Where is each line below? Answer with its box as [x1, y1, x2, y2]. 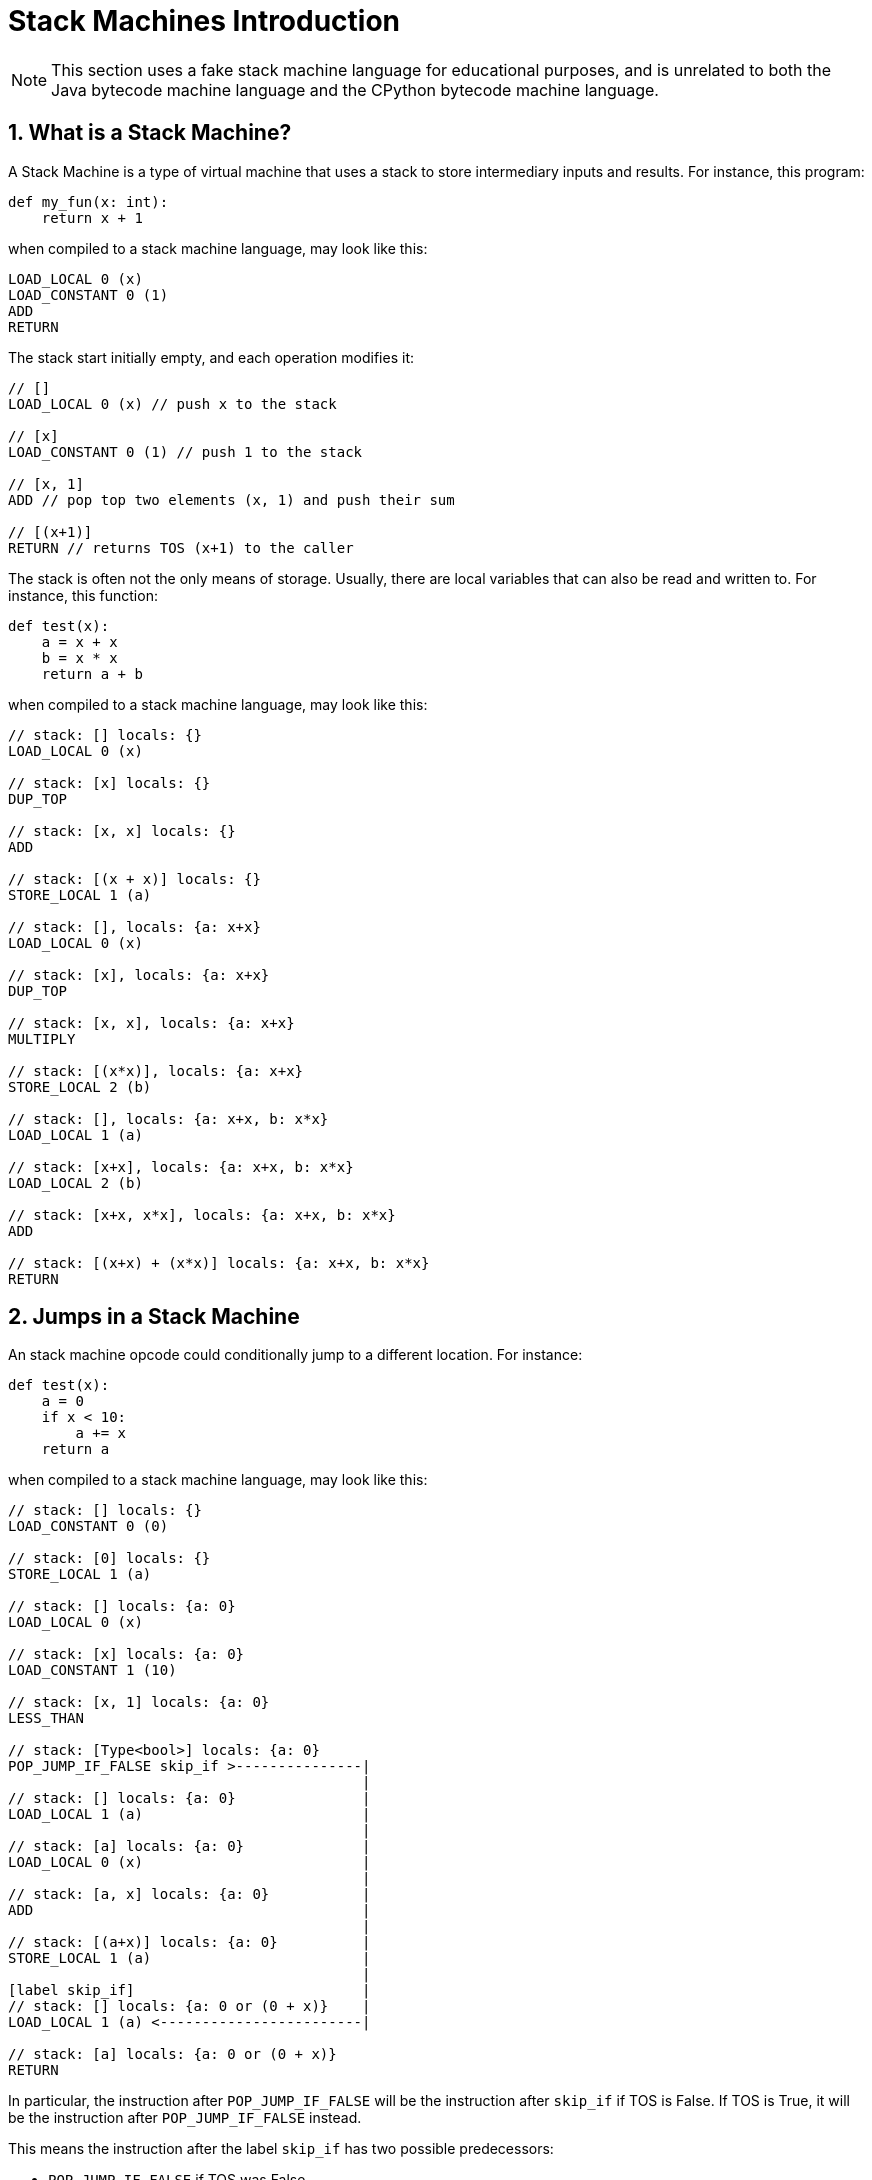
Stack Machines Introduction [8, 4, 401, 38]
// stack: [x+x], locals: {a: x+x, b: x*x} [8, 1158, 354, 1175]
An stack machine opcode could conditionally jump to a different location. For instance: [8, 1346, 583, 1364]
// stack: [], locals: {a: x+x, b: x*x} [8, 1110, 329, 1127]
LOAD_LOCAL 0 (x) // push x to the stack [8, 395, 337, 412]
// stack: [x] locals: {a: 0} [8, 1646, 245, 1663]
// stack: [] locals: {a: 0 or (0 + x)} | [8, 1998, 371, 2015]
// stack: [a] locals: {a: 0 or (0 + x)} [8, 2046, 337, 2063]
